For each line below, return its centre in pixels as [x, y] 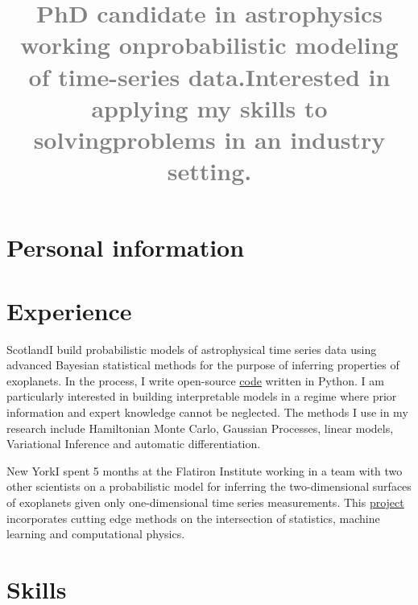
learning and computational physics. [96, 534]
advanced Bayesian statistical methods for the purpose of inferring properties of [203, 365]
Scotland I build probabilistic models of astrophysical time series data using [192, 349]
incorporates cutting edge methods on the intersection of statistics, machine [193, 518]
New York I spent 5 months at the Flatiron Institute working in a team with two [205, 470]
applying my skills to [209, 107]
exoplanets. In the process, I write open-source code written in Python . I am [195, 380]
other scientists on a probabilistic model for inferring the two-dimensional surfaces [209, 486]
